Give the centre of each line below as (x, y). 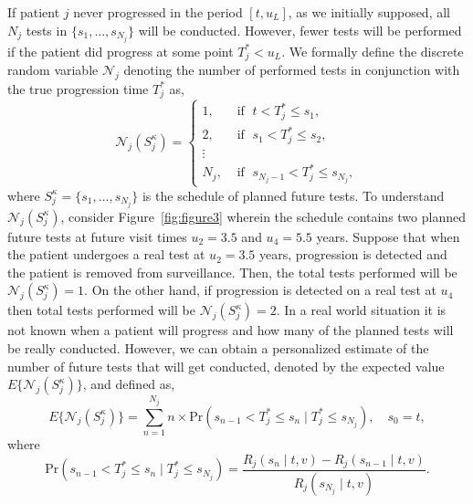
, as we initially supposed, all (369, 12)
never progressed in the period (158, 12)
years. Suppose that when (388, 236)
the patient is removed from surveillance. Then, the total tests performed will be (232, 272)
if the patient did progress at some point (121, 51)
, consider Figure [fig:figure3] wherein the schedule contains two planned (263, 216)
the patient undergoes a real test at (106, 254)
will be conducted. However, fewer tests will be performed (300, 30)
